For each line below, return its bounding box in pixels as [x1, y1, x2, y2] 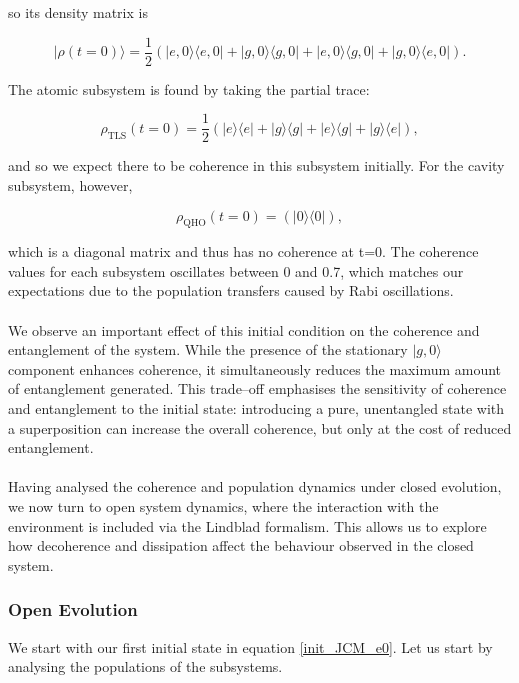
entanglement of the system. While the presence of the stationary [8, 339, 408, 360]
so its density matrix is [8, 2, 148, 22]
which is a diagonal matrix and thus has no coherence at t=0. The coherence [8, 241, 479, 262]
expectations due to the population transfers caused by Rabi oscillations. [8, 280, 454, 301]
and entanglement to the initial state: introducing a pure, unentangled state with [8, 398, 505, 419]
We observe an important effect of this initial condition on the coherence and [8, 319, 480, 340]
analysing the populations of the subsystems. [8, 656, 283, 677]
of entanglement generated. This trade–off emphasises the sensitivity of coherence [8, 378, 507, 399]
